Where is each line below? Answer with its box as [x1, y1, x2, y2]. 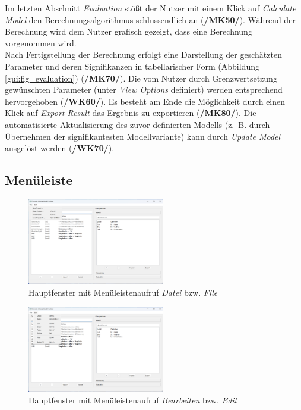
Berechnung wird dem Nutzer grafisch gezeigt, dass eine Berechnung [5, 25, 252, 37]
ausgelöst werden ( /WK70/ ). [5, 142, 115, 154]
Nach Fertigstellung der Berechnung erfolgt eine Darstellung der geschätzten [5, 48, 282, 61]
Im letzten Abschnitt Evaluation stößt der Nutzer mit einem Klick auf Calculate [5, 2, 296, 14]
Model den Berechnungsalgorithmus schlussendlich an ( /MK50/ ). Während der [5, 13, 296, 26]
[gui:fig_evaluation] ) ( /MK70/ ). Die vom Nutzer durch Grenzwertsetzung [5, 71, 277, 84]
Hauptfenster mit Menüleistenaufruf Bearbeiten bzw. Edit [28, 393, 237, 406]
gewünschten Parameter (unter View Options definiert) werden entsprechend [5, 83, 283, 96]
